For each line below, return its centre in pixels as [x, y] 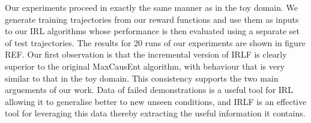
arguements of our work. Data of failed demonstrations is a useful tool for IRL [149, 90]
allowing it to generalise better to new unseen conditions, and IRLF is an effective [156, 101]
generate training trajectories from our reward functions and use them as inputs [152, 19]
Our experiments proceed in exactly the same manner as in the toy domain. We [152, 7]
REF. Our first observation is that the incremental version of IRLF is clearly [146, 54]
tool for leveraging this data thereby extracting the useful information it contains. [155, 113]
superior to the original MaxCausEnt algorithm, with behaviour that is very [145, 66]
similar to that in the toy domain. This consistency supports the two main [142, 78]
